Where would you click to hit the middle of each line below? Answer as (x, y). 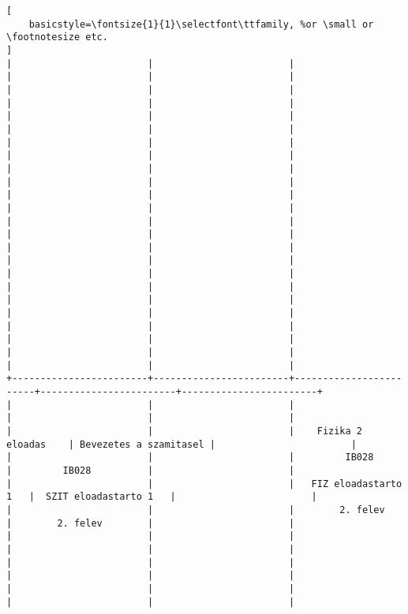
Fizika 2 (340, 431)
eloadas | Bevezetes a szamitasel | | (182, 444)
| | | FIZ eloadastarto (204, 484)
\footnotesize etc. (57, 37)
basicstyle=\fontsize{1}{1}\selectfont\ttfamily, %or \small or (201, 24)
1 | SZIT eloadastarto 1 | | (162, 497)
